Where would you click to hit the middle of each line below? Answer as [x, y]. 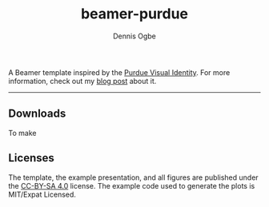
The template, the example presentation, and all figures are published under [133, 177]
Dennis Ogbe [134, 36]
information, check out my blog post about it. [82, 81]
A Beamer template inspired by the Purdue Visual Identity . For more [119, 72]
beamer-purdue [134, 14]
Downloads [37, 114]
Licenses [31, 158]
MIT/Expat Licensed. [42, 194]
